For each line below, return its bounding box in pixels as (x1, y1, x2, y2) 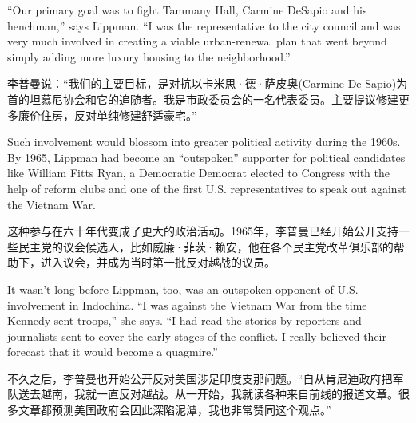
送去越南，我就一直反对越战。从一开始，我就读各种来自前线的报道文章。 (18, 385, 398, 402)
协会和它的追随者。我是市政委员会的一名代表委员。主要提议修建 (62, 90, 398, 107)
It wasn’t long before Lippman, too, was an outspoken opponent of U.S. (7, 280, 359, 297)
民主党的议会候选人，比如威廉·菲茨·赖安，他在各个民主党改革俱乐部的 (18, 238, 394, 255)
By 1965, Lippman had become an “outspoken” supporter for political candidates (7, 148, 406, 165)
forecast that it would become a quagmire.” (7, 343, 218, 360)
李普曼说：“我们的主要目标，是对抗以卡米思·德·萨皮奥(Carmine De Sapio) (7, 75, 397, 92)
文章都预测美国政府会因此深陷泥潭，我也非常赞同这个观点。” (18, 401, 331, 418)
